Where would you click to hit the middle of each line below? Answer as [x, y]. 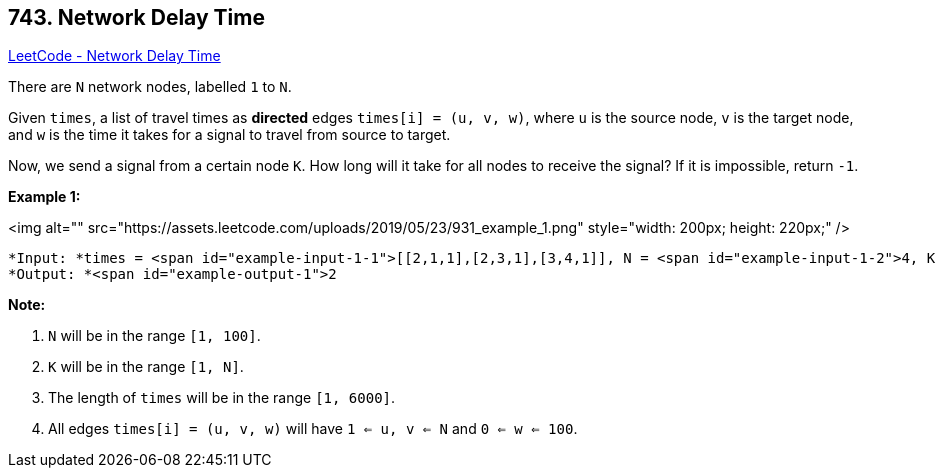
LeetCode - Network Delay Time [114, 56]
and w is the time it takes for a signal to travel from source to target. [229, 135]
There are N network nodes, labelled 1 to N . [150, 87]
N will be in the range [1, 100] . [154, 336]
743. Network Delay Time [136, 17]
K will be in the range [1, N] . [146, 367]
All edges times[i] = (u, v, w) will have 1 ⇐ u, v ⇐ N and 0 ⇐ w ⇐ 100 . [313, 429]
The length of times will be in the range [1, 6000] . [222, 398]
